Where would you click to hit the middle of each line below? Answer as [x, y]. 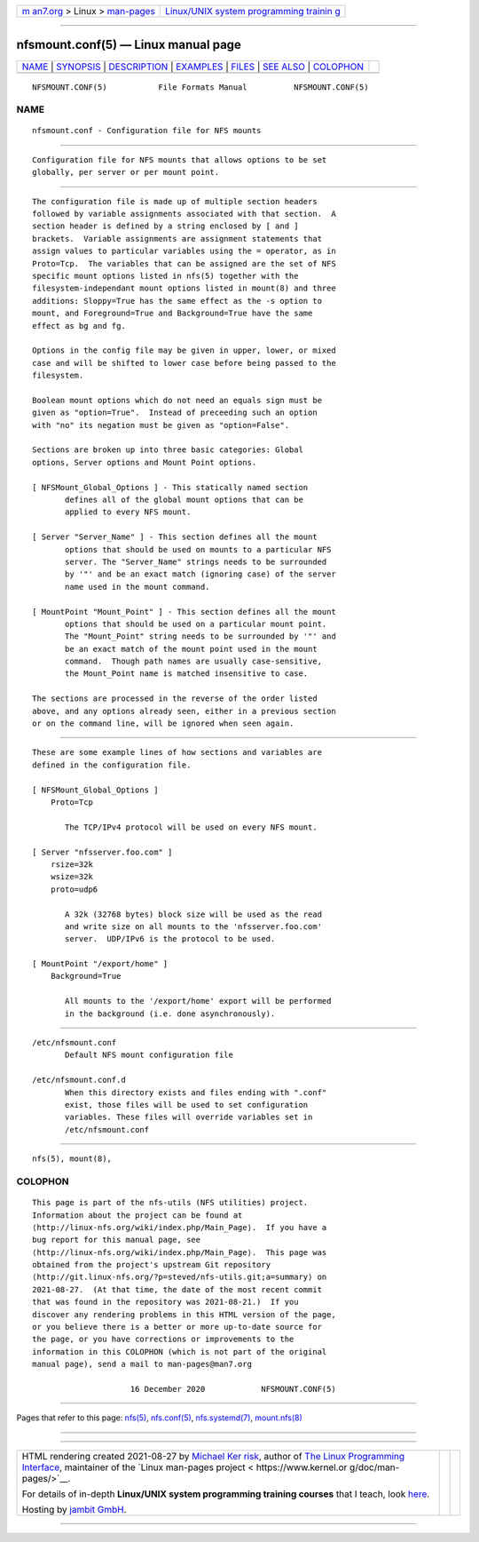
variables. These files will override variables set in [189, 1117]
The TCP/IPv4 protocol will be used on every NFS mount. [192, 827]
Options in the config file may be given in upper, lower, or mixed [184, 350]
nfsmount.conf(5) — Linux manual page [129, 45]
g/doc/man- [374, 1467]
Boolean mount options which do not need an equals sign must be [177, 400]
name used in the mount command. [137, 587]
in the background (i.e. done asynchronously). [170, 1013]
